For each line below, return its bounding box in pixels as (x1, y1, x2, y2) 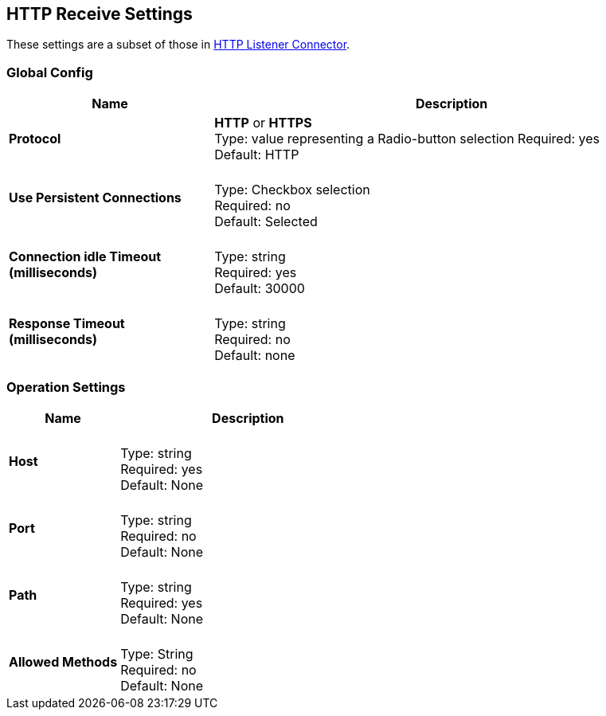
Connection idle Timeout (9, 248, 162, 265)
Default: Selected (214, 213, 318, 230)
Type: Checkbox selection (214, 182, 370, 198)
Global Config (6, 64, 93, 80)
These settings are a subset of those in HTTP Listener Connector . (6, 37, 350, 52)
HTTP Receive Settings (6, 4, 193, 24)
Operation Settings (6, 378, 126, 395)
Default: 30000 (214, 280, 305, 297)
